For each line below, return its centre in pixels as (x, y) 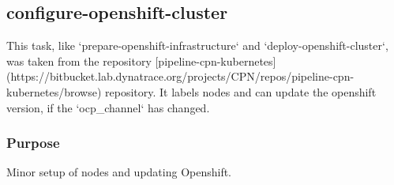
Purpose (33, 143)
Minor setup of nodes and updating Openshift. (119, 172)
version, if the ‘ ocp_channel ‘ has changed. (108, 107)
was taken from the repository (79, 60)
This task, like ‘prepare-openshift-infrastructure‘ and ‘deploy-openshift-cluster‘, (197, 45)
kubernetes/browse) (54, 91)
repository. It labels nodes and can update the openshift (241, 91)
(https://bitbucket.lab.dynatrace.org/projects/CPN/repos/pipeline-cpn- (180, 76)
